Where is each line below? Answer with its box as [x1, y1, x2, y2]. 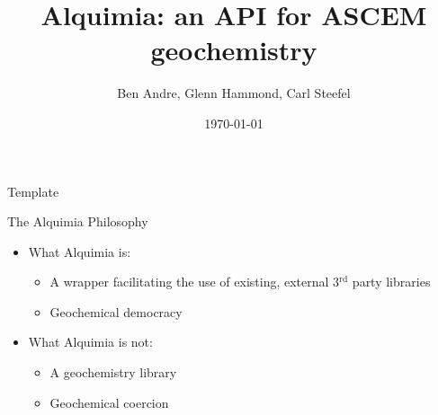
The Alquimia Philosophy [7, 212, 148, 231]
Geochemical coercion [49, 393, 169, 411]
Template [7, 181, 59, 200]
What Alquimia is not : [28, 332, 153, 351]
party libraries [352, 272, 431, 291]
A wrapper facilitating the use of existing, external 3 [49, 272, 340, 291]
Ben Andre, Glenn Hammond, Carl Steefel [117, 84, 351, 102]
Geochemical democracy [49, 302, 183, 321]
